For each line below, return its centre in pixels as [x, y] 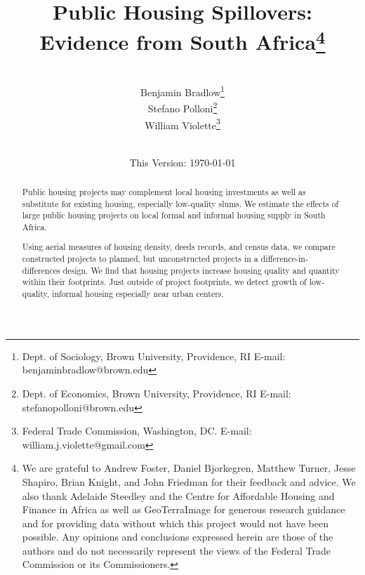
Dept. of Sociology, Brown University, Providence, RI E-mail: [154, 356]
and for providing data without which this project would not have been [175, 523]
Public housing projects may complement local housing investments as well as [164, 191]
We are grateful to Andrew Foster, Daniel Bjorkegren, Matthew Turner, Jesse [189, 468]
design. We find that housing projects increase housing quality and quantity [201, 270]
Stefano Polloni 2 [182, 107]
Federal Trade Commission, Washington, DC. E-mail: [137, 431]
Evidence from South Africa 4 [182, 40]
